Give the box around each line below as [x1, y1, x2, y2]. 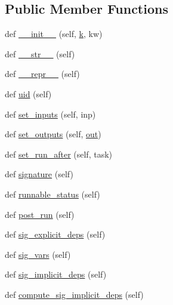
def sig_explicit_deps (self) [5, 228, 106, 241]
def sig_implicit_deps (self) [5, 268, 107, 281]
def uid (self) [5, 87, 52, 100]
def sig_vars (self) [5, 248, 71, 260]
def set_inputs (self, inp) [5, 107, 96, 120]
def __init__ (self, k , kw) [5, 27, 103, 40]
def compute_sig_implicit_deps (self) [5, 288, 144, 300]
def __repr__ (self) [5, 67, 80, 80]
